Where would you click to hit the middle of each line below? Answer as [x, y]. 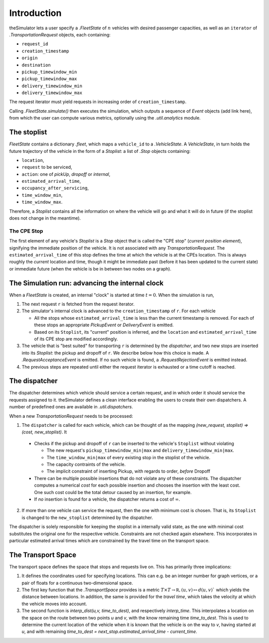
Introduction [35, 13]
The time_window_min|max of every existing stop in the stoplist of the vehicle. [129, 457]
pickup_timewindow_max [49, 79]
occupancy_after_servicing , [55, 188]
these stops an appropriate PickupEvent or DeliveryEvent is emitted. [104, 325]
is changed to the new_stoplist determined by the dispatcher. [87, 517]
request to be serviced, [47, 167]
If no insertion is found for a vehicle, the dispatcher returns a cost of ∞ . [107, 499]
